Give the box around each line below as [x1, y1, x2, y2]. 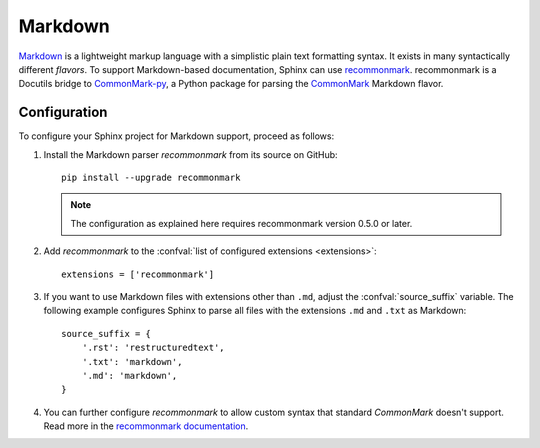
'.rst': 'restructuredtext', [81, 342, 225, 354]
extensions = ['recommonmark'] [61, 268, 215, 280]
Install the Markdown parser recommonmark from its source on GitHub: [43, 148, 339, 160]
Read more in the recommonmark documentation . [43, 420, 249, 432]
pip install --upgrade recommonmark [61, 172, 241, 184]
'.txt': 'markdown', [81, 356, 183, 367]
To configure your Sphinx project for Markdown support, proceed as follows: [18, 130, 335, 142]
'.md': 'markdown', [81, 370, 178, 381]
